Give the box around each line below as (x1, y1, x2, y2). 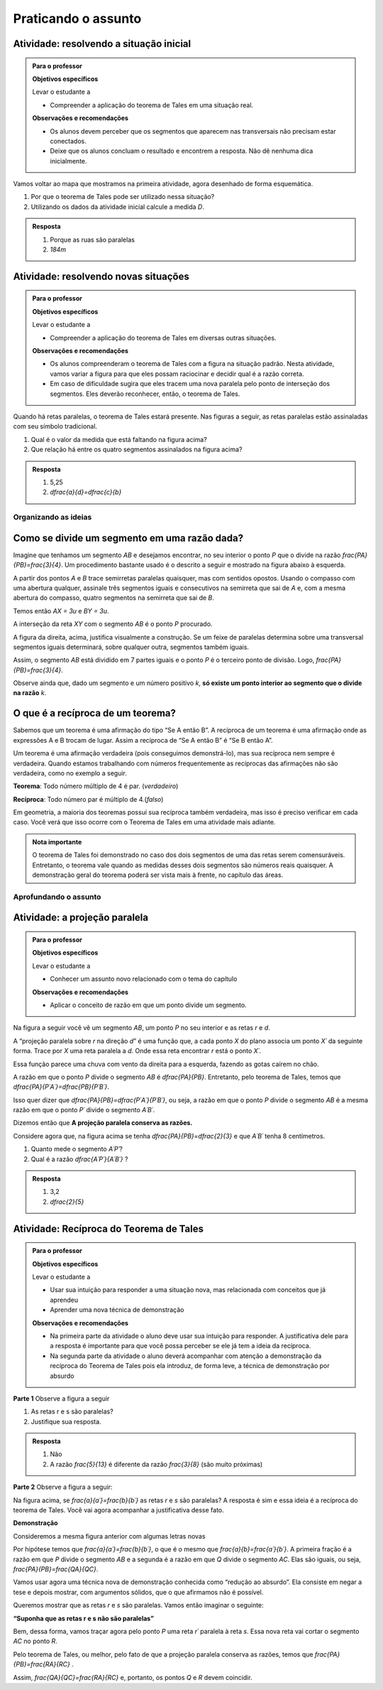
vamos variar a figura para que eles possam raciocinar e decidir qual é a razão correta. (50, 370, 304, 378)
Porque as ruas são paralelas (50, 235, 135, 244)
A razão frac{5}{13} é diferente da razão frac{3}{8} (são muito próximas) (50, 1460, 263, 1468)
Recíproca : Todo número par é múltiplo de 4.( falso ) (13, 795, 164, 803)
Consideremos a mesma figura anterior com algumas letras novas (13, 1532, 206, 1540)
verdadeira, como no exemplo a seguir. (13, 768, 127, 777)
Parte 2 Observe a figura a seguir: (13, 1482, 113, 1492)
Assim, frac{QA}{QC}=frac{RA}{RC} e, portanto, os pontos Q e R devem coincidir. (13, 1673, 252, 1681)
